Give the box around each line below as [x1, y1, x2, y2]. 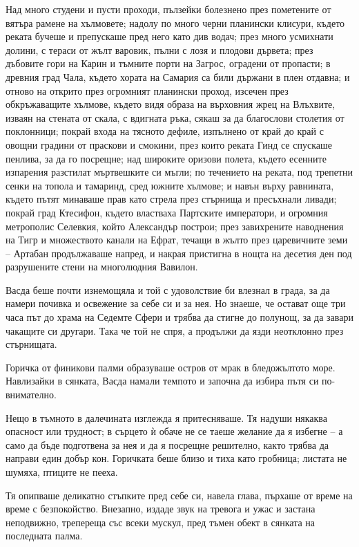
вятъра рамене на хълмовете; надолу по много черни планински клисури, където [6, 15, 345, 30]
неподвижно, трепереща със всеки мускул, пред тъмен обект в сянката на [6, 514, 316, 529]
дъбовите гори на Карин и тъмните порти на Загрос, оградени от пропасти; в [6, 56, 331, 71]
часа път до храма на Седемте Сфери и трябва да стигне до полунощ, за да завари [6, 310, 353, 324]
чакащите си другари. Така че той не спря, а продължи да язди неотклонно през [6, 323, 344, 337]
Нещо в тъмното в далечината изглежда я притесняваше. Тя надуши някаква [6, 410, 327, 425]
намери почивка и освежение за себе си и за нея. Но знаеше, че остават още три [6, 296, 346, 310]
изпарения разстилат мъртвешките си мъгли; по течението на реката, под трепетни [6, 165, 353, 179]
